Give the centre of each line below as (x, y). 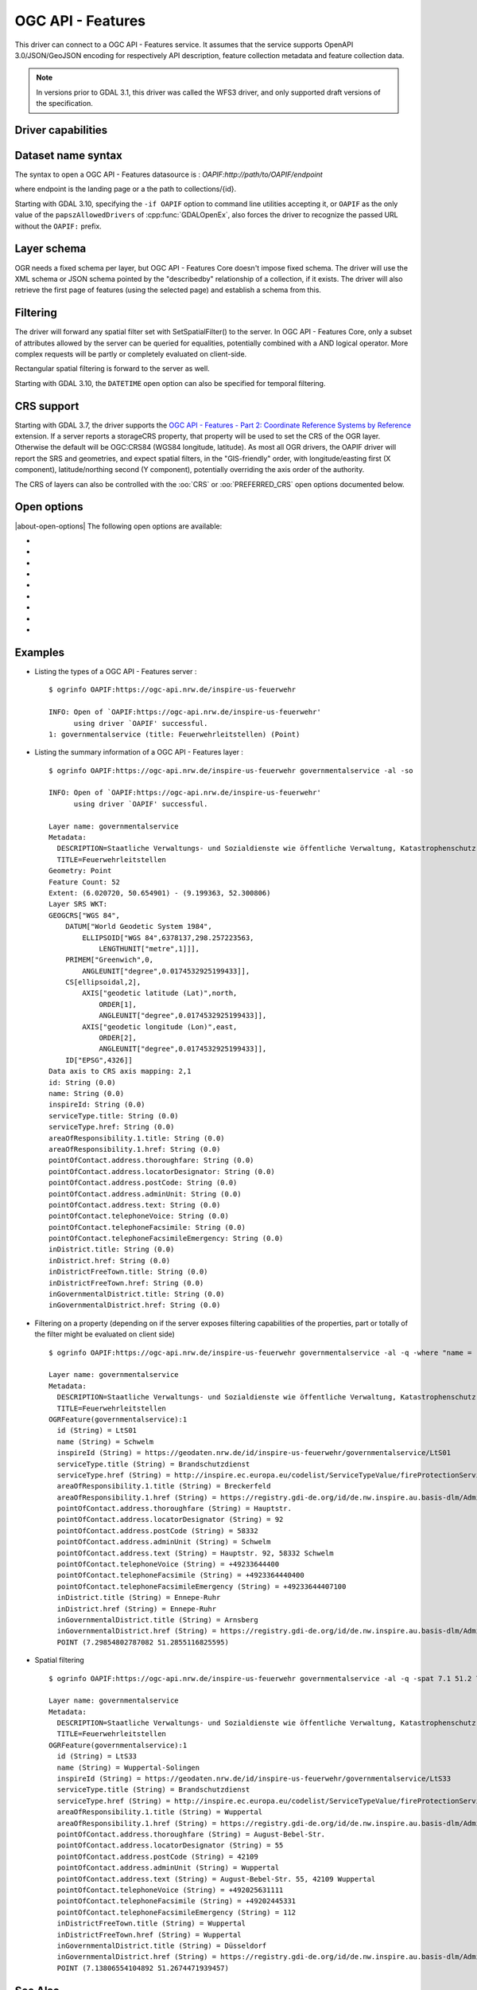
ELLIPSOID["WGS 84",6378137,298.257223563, (168, 938)
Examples (40, 652)
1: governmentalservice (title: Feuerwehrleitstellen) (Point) (175, 734)
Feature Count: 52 (85, 882)
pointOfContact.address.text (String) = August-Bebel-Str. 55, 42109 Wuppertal (216, 1879)
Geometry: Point (80, 871)
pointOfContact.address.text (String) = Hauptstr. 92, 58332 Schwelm (195, 1553)
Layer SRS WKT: (78, 904)
